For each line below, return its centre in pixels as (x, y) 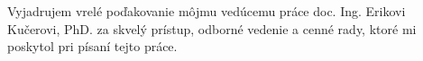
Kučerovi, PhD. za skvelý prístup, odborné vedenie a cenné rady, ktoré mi (212, 28)
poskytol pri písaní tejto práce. (92, 46)
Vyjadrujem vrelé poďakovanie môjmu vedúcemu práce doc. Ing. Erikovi (207, 11)
